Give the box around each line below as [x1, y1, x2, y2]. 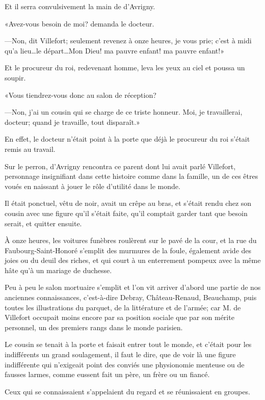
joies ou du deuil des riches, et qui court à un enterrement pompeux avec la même [5, 255, 261, 265]
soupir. [5, 72, 26, 83]
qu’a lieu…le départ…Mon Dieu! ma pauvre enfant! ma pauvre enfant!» [5, 45, 224, 56]
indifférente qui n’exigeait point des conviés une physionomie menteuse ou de [5, 359, 245, 369]
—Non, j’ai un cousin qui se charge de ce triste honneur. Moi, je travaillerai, [5, 106, 243, 117]
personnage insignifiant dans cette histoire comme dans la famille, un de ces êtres [5, 171, 258, 181]
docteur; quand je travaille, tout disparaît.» [5, 116, 140, 127]
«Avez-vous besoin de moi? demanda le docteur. [5, 18, 154, 29]
